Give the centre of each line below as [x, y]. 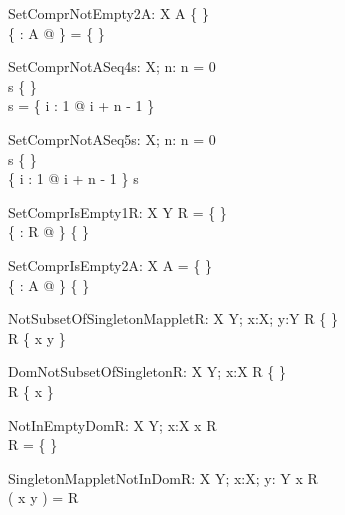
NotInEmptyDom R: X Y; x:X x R [112, 424]
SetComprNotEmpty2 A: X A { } [108, 13]
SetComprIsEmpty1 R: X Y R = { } [117, 211]
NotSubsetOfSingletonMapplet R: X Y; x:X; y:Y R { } [173, 318]
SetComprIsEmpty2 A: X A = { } [110, 264]
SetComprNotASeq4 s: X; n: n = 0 [112, 66]
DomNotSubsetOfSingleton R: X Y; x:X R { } [147, 371]
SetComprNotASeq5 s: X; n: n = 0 [112, 138]
